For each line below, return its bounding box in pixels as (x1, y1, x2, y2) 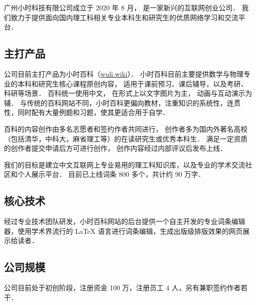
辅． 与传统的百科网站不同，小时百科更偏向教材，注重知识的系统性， (4, 97, 227, 108)
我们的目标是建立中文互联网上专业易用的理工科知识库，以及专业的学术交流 (4, 159, 245, 169)
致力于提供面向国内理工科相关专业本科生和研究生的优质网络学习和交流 (10, 12, 238, 22)
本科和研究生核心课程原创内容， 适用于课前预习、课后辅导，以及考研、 (17, 78, 248, 88)
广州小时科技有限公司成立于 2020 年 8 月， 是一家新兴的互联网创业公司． (4, 2, 240, 12)
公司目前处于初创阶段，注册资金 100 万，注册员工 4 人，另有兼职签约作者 (4, 282, 241, 293)
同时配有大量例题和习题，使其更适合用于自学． (17, 107, 169, 117)
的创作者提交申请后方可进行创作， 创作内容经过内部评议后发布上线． (4, 143, 227, 153)
